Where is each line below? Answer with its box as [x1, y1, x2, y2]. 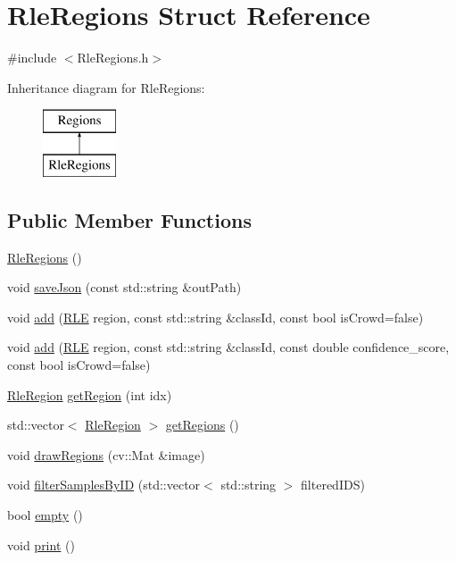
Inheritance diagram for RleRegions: [7, 78, 205, 96]
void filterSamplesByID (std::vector [7, 475, 201, 494]
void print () [7, 535, 75, 554]
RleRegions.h [77, 48, 149, 67]
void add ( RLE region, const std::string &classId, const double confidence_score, [7, 338, 450, 356]
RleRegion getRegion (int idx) [7, 385, 172, 404]
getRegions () [165, 415, 239, 434]
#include [7, 48, 57, 67]
